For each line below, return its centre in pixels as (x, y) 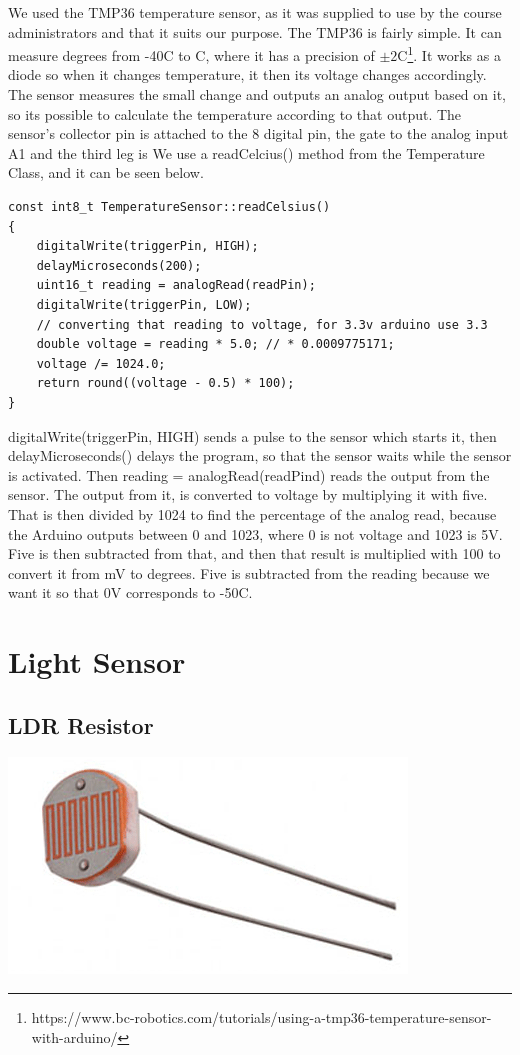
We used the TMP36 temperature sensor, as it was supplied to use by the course (255, 12)
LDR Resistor (81, 724)
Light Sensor (97, 661)
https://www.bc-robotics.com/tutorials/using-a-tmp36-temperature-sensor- (261, 1017)
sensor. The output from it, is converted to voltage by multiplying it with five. (248, 494)
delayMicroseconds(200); (119, 265)
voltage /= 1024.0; (101, 363)
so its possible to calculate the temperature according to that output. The (235, 113)
